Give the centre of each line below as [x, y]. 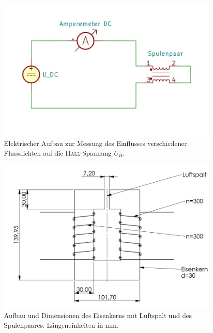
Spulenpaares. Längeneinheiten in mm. [61, 325]
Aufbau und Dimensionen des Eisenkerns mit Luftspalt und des [98, 315]
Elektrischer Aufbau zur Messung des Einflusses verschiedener [96, 143]
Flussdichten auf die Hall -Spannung [58, 152]
